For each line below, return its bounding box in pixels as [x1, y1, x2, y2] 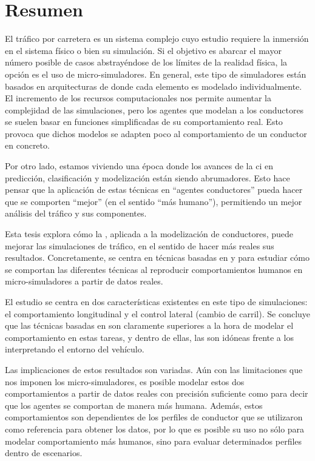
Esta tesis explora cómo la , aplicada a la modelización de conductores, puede [5, 227, 293, 240]
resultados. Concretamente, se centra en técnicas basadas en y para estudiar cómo [5, 251, 310, 264]
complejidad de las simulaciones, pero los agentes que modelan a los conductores [5, 103, 304, 116]
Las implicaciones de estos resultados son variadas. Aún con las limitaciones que [5, 363, 303, 375]
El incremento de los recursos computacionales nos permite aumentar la [5, 92, 272, 104]
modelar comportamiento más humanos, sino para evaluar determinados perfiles [5, 434, 302, 447]
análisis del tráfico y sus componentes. [5, 207, 147, 220]
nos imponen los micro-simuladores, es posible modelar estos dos [5, 375, 245, 388]
